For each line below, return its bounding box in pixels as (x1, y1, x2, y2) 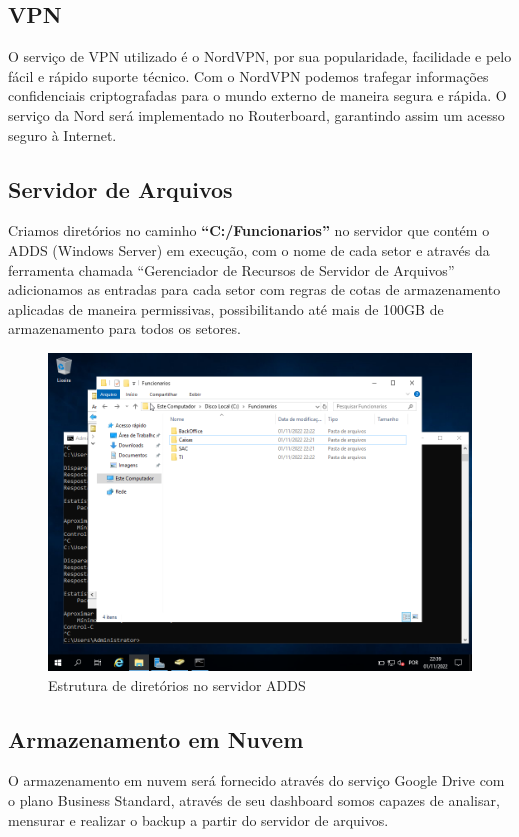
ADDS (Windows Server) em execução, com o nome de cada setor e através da (8, 239, 490, 260)
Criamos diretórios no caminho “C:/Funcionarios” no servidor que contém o (8, 220, 490, 241)
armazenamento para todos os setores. (8, 318, 241, 339)
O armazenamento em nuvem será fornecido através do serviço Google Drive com (8, 770, 505, 791)
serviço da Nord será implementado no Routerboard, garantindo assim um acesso (8, 104, 505, 125)
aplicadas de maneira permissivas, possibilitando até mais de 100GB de (8, 298, 444, 319)
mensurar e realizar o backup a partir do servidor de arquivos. (8, 809, 389, 830)
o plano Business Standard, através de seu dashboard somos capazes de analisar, (8, 789, 500, 810)
